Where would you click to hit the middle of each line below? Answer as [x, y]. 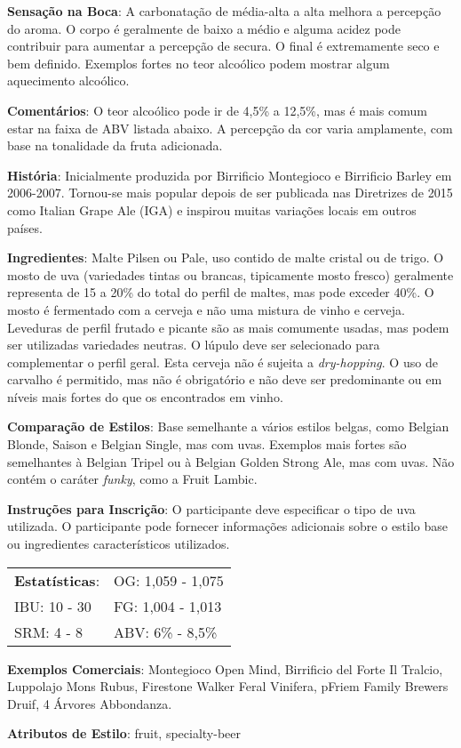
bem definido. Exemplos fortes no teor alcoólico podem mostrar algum [199, 63]
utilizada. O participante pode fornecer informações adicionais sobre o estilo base [228, 526]
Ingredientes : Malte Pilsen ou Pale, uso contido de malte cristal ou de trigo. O [226, 257]
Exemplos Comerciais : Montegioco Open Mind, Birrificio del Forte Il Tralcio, [225, 668]
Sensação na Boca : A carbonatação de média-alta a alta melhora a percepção [224, 11]
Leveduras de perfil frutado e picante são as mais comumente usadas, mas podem [228, 327]
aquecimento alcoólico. [68, 80]
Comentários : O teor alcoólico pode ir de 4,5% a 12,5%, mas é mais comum [217, 110]
